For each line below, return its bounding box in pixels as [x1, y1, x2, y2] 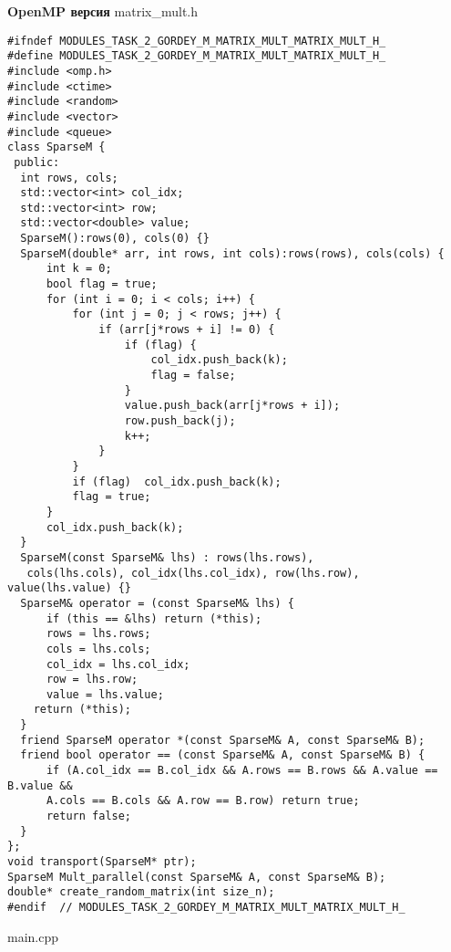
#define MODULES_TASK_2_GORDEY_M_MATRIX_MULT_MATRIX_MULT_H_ [7, 49, 386, 63]
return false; [46, 810, 132, 823]
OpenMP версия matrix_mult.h [7, 2, 199, 20]
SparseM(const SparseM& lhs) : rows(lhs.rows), [20, 550, 314, 564]
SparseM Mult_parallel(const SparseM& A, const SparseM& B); [7, 870, 386, 884]
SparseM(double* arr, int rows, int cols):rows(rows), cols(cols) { [20, 246, 445, 260]
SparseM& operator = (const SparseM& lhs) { [20, 596, 294, 610]
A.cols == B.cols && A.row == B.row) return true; [46, 794, 360, 808]
